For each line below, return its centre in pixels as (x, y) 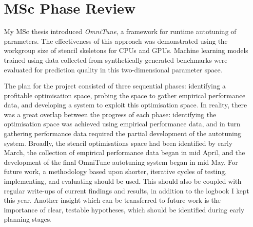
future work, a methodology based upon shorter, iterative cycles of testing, (116, 171)
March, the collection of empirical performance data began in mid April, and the (125, 152)
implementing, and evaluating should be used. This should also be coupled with (123, 181)
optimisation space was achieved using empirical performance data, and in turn (122, 124)
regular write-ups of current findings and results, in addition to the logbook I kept (127, 190)
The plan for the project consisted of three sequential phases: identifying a (115, 86)
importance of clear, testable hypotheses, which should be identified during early (124, 209)
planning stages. (28, 219)
